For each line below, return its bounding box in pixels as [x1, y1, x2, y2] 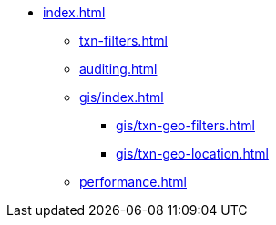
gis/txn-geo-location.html [116, 146, 269, 161]
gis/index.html [79, 89, 164, 105]
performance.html [79, 174, 187, 189]
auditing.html [79, 61, 158, 77]
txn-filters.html [79, 33, 168, 48]
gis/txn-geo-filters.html [116, 118, 255, 133]
